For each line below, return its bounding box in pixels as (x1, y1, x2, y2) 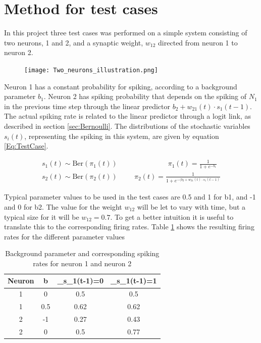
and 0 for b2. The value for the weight (4, 201, 122, 212)
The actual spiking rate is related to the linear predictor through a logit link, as (4, 111, 251, 121)
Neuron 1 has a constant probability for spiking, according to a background (4, 81, 237, 91)
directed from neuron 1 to (158, 37, 238, 47)
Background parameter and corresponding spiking (5, 248, 160, 259)
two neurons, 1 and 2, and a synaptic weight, (4, 37, 143, 47)
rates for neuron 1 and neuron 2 (33, 258, 132, 268)
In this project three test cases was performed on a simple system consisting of (4, 27, 247, 38)
